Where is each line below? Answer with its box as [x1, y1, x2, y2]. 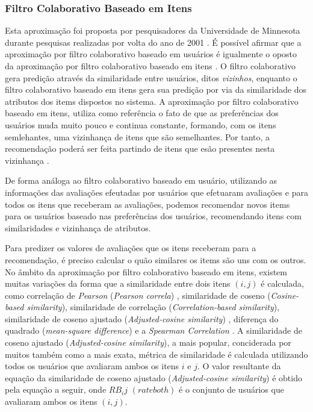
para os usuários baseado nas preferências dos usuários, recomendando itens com [5, 210, 302, 222]
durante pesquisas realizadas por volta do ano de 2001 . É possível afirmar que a [5, 36, 302, 48]
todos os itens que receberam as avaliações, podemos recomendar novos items [5, 198, 290, 210]
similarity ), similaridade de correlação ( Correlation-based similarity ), [26, 301, 280, 313]
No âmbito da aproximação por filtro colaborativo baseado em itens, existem [5, 265, 287, 278]
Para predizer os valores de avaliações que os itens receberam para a [5, 242, 256, 254]
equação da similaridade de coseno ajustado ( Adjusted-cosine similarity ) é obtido [5, 371, 302, 384]
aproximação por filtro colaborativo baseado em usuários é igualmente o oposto [5, 48, 297, 60]
